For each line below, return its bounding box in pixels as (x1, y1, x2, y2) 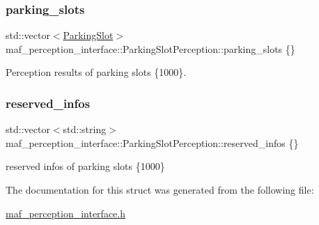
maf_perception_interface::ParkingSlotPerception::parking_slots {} (6, 41, 295, 56)
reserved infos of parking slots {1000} (6, 159, 165, 173)
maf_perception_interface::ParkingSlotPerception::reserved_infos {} (6, 135, 299, 150)
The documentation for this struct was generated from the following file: (6, 183, 314, 196)
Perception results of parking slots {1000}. (6, 65, 187, 79)
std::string (63, 122, 107, 137)
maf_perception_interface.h (6, 205, 125, 220)
